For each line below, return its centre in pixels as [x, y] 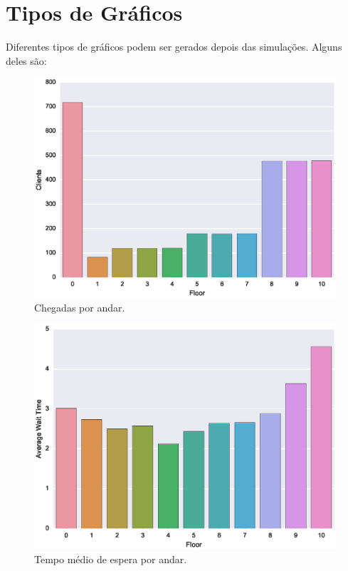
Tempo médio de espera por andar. [111, 559]
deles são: [26, 60]
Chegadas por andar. [80, 307]
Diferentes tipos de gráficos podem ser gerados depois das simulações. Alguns [174, 47]
